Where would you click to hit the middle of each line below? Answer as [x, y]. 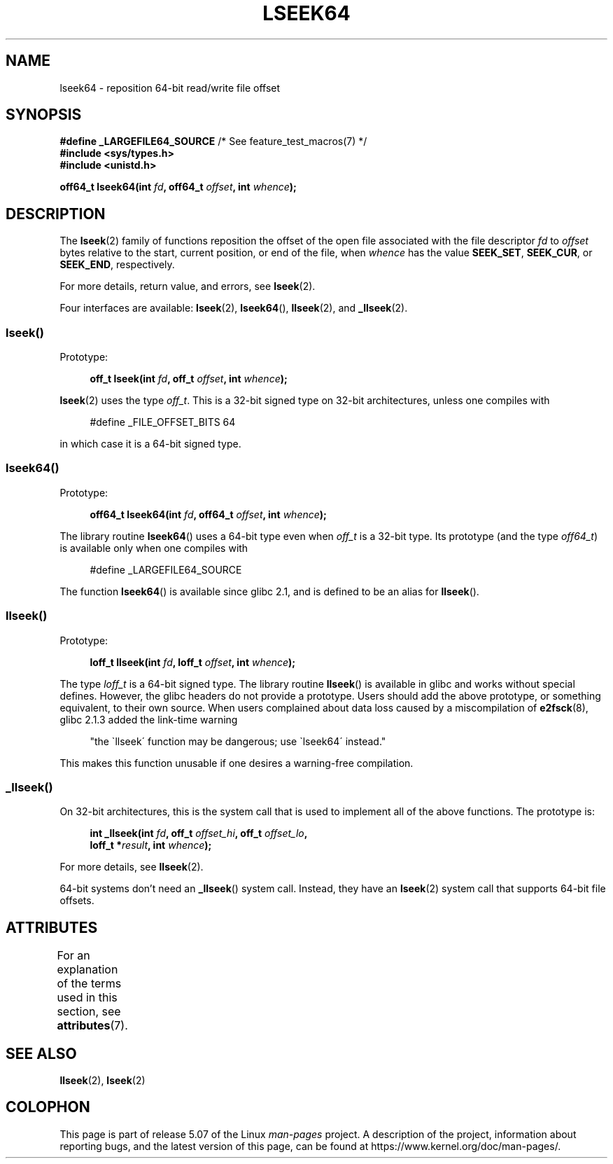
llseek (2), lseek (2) [103, 1080]
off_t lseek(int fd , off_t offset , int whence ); [189, 379]
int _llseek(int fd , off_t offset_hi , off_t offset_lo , [199, 833]
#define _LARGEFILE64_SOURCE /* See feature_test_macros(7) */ [213, 141]
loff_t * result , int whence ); [151, 845]
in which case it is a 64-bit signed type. [150, 444]
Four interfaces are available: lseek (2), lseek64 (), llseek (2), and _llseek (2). [234, 308]
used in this [87, 998]
